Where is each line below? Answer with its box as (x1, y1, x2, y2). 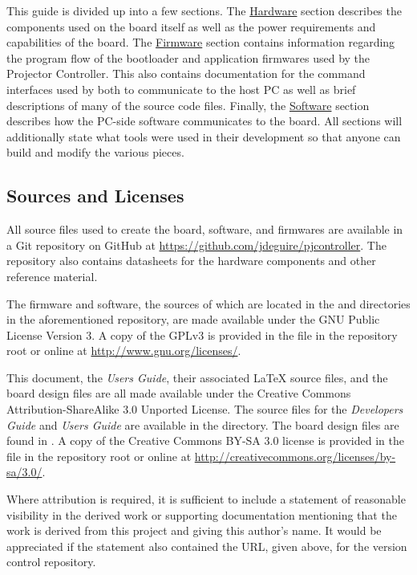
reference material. (6, 267, 98, 284)
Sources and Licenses (6, 183, 184, 208)
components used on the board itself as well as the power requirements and (6, 18, 376, 35)
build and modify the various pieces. (6, 144, 184, 161)
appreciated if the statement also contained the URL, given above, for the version (6, 537, 407, 554)
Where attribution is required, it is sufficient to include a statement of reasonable (6, 491, 406, 508)
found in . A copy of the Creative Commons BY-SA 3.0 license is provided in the (6, 432, 404, 449)
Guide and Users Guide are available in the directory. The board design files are (6, 416, 399, 433)
